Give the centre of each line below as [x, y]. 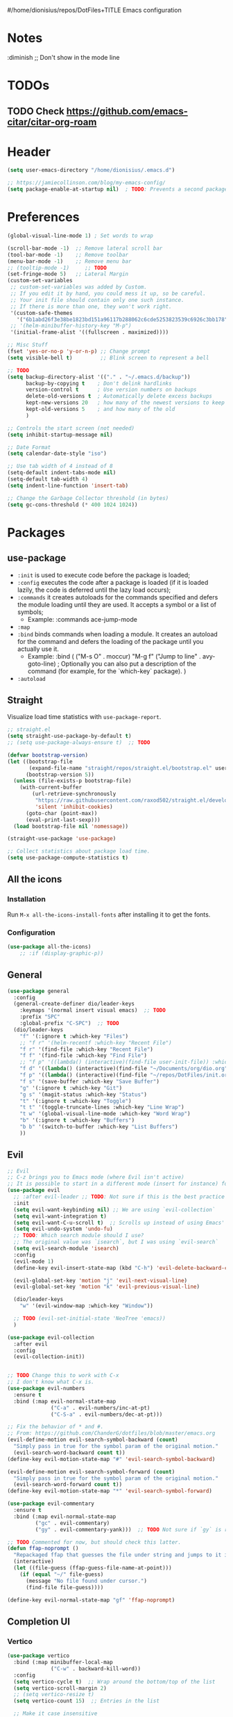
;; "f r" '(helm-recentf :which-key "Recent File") [96, 1042]
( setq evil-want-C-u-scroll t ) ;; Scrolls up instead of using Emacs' [119, 1223]
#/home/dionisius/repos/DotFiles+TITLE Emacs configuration [94, 10]
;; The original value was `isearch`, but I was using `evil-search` [116, 1242]
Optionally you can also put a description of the [129, 663]
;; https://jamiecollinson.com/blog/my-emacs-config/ [87, 183]
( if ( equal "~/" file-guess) [62, 1574]
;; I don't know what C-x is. [51, 1382]
